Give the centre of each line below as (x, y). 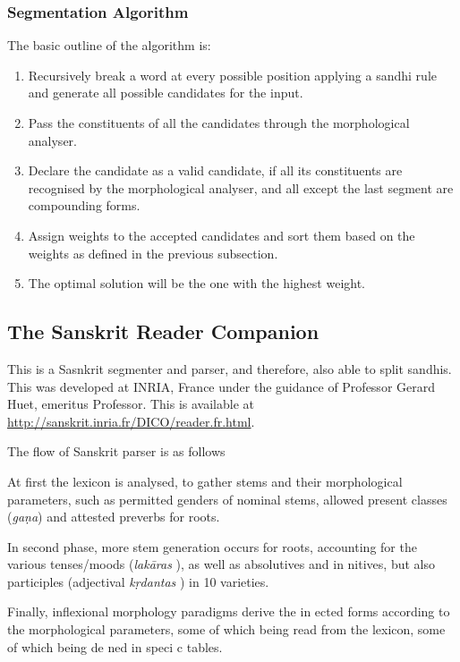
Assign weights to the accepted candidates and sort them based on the (221, 235)
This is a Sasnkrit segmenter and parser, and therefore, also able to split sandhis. (230, 368)
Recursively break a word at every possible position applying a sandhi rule (232, 75)
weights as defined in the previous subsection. (153, 253)
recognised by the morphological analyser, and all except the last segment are (241, 187)
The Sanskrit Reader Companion (163, 331)
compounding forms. (84, 205)
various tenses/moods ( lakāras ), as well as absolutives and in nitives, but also (221, 564)
